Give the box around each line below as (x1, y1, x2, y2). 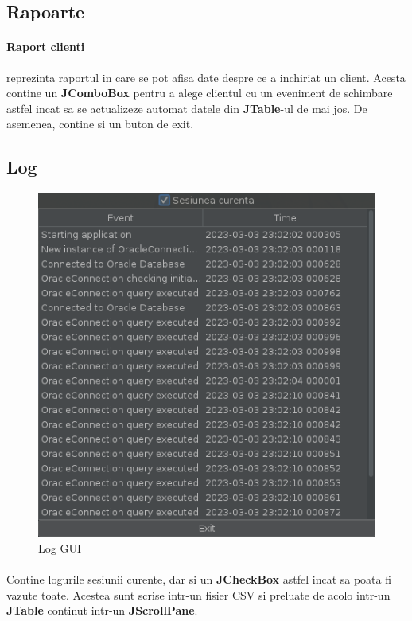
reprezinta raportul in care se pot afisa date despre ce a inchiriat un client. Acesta (6, 68, 406, 85)
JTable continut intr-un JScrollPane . (6, 602, 198, 619)
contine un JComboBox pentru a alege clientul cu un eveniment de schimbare (6, 84, 393, 101)
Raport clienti (6, 38, 85, 55)
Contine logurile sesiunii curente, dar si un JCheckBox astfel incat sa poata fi (6, 571, 391, 588)
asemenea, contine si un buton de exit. (6, 115, 194, 132)
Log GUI (38, 540, 81, 556)
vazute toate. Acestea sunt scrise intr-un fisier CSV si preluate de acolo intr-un (6, 586, 391, 603)
